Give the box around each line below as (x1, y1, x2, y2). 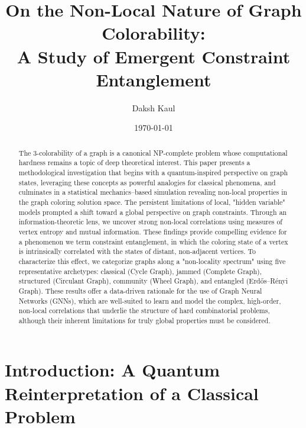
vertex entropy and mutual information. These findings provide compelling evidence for (18, 226, 287, 236)
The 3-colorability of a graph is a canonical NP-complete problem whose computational (18, 147, 288, 157)
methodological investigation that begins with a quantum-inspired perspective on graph (18, 167, 288, 177)
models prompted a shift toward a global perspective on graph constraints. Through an (18, 207, 287, 217)
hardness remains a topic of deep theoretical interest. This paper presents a (18, 157, 250, 168)
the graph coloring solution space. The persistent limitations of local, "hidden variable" (18, 197, 285, 207)
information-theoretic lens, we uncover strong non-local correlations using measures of (18, 217, 282, 227)
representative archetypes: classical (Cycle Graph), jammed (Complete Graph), (18, 266, 262, 276)
